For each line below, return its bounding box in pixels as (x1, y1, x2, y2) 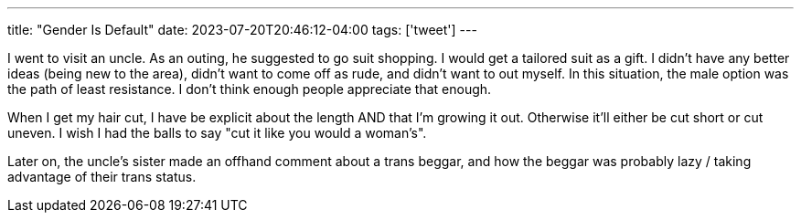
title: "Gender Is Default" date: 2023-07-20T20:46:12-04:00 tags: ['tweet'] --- (7, 22, 477, 37)
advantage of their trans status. (7, 169, 197, 184)
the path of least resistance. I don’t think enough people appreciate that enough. (7, 81, 492, 97)
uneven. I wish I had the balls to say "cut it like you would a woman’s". (7, 125, 427, 141)
